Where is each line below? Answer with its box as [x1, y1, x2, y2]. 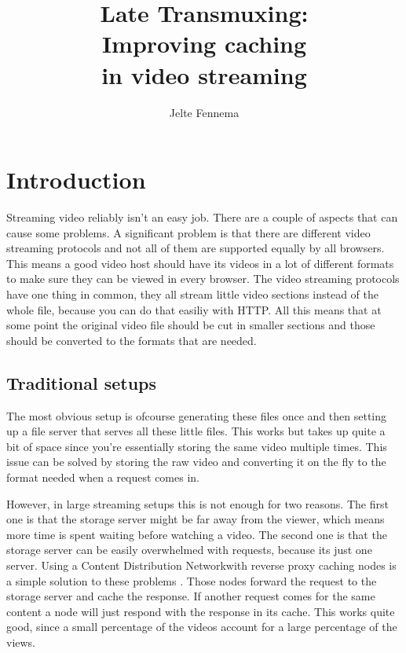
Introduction [6, 163, 146, 196]
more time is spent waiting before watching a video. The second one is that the [6, 526, 387, 542]
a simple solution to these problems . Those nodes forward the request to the [6, 572, 377, 589]
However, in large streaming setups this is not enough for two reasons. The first [6, 495, 389, 512]
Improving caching [101, 28, 307, 60]
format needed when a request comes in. [6, 468, 199, 485]
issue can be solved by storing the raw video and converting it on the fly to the [6, 453, 386, 470]
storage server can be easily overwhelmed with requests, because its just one [6, 541, 372, 558]
